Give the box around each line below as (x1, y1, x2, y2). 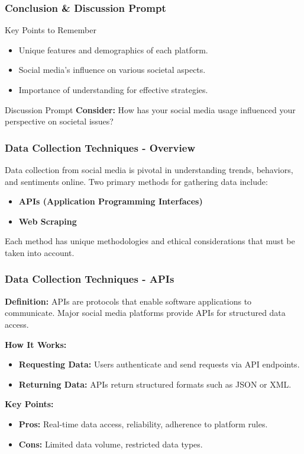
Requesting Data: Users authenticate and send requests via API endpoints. (18, 358, 300, 370)
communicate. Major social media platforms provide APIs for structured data (5, 306, 286, 319)
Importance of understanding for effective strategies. (18, 84, 208, 95)
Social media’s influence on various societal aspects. (18, 63, 206, 76)
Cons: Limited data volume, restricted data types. (18, 437, 203, 450)
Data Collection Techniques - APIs (5, 271, 174, 286)
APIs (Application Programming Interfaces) (18, 195, 203, 207)
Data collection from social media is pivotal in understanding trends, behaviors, (5, 164, 293, 175)
